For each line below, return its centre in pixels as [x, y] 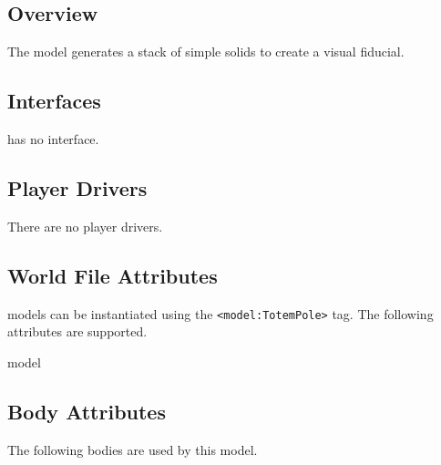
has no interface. [53, 139]
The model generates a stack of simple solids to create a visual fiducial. [206, 52]
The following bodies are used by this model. [133, 449]
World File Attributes [113, 275]
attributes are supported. [77, 331]
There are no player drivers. [85, 226]
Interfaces [54, 101]
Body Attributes [87, 411]
